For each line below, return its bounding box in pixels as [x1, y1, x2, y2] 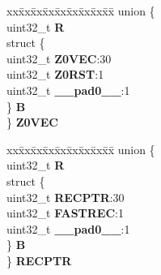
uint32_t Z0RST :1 [6, 66, 104, 83]
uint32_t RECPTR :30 [6, 188, 125, 205]
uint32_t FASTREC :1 [6, 204, 124, 221]
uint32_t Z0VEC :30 [6, 49, 112, 67]
